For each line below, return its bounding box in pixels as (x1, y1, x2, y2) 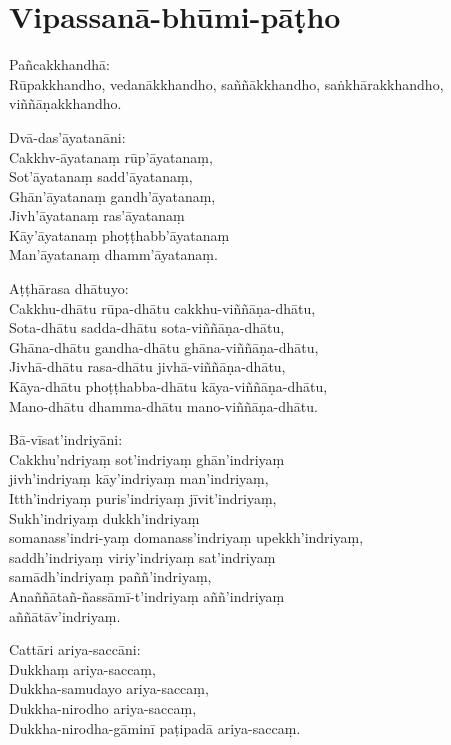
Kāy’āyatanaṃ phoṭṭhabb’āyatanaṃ (9, 224, 230, 245)
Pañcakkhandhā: (9, 54, 110, 75)
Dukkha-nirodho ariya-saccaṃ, (9, 697, 197, 718)
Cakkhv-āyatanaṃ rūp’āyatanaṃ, (9, 146, 213, 167)
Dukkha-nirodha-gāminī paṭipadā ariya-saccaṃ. (9, 717, 301, 738)
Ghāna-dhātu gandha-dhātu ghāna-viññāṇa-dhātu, (9, 336, 319, 357)
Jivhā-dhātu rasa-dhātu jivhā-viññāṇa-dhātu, (9, 356, 286, 377)
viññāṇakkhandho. (9, 93, 122, 114)
